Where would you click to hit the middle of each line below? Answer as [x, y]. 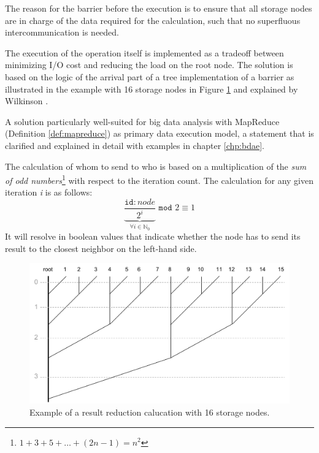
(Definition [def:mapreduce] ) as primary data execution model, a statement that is [159, 133]
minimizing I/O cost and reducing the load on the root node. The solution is [149, 65]
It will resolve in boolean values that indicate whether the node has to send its [153, 236]
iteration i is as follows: [49, 192]
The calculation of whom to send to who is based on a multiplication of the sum [156, 166]
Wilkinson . [27, 101]
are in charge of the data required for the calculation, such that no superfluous [153, 20]
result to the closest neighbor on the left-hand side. [101, 248]
